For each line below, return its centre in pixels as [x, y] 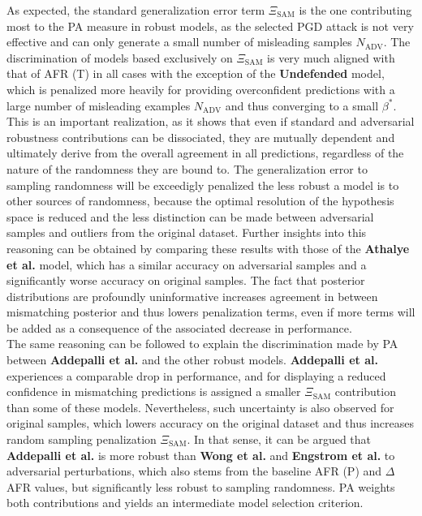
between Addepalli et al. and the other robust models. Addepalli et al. [192, 360]
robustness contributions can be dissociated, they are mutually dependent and [201, 137]
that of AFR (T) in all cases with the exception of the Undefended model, [196, 73]
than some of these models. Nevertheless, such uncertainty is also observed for [200, 407]
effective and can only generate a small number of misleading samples [179, 42]
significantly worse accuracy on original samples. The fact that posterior [186, 280]
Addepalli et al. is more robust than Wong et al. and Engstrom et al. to [201, 455]
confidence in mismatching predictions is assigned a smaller [154, 391]
